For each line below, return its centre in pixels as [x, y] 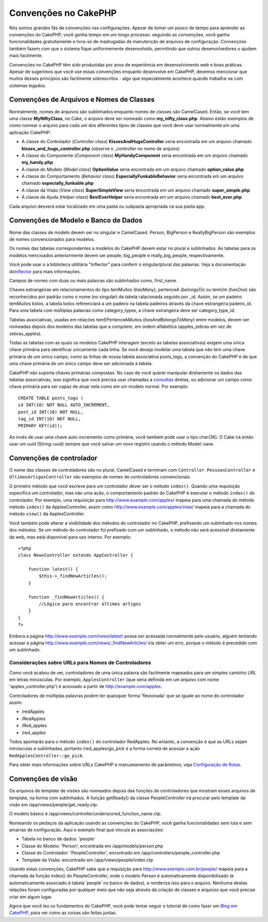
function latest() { [53, 569]
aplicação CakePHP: [30, 132]
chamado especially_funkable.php [58, 183]
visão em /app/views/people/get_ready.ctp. [54, 804]
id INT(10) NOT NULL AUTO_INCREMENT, [64, 405]
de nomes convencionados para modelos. [52, 239]
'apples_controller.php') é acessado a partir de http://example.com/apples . [86, 687]
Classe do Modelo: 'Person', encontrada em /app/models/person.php [92, 846]
